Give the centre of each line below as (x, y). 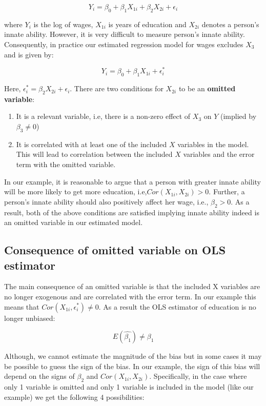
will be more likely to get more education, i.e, (76, 191)
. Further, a (227, 191)
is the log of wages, (63, 24)
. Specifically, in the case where (198, 376)
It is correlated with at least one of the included (91, 144)
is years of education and (147, 24)
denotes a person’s (230, 24)
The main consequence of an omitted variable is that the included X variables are (132, 286)
